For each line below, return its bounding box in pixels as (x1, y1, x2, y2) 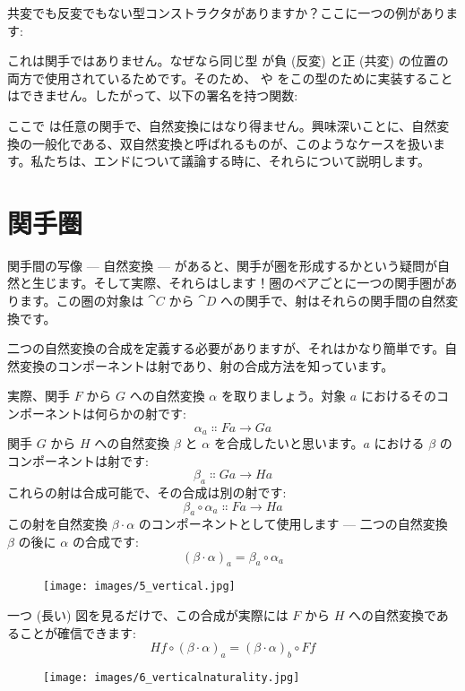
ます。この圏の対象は (19, 291, 144, 310)
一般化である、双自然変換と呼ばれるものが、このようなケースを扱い (31, 134, 433, 152)
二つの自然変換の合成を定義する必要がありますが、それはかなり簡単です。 (7, 339, 445, 358)
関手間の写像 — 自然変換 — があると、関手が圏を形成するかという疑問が (7, 255, 438, 274)
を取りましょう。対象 (220, 386, 347, 405)
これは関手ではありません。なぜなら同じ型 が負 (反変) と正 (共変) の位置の (7, 51, 449, 70)
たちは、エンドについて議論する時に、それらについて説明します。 (43, 151, 430, 170)
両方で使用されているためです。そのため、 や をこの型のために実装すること (7, 68, 453, 87)
